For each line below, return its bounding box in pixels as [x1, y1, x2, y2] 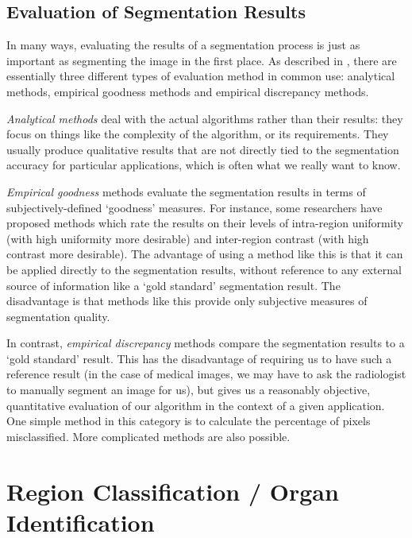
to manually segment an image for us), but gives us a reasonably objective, [6, 381, 371, 398]
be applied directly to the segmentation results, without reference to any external [6, 261, 402, 277]
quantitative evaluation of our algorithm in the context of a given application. [6, 397, 385, 413]
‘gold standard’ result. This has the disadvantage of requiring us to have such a [6, 350, 392, 366]
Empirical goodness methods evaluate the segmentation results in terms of [6, 183, 366, 199]
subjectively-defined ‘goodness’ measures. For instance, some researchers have [6, 199, 383, 215]
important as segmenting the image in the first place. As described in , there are [6, 52, 397, 68]
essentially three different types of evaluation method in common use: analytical [6, 68, 395, 84]
